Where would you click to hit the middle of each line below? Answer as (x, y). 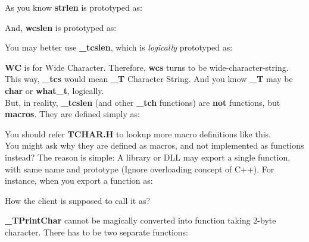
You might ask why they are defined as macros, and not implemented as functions (154, 145)
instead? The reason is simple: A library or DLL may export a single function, (148, 157)
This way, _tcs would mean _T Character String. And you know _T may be (149, 79)
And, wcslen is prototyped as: (61, 27)
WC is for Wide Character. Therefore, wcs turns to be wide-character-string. (147, 67)
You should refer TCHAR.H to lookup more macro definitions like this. (138, 133)
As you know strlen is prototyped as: (74, 7)
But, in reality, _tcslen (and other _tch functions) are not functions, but (143, 102)
